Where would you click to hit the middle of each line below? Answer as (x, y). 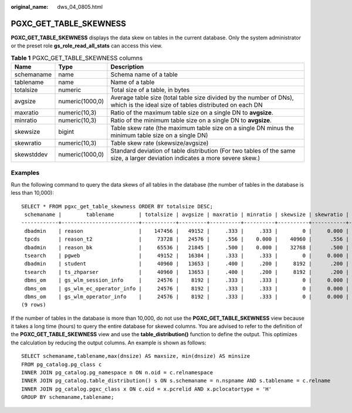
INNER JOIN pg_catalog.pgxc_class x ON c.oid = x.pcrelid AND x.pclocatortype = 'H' (147, 389)
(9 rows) (34, 305)
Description (127, 67)
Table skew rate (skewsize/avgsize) (160, 143)
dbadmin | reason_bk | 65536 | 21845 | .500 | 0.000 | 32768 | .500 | (187, 247)
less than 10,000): (32, 193)
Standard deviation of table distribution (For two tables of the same (203, 151)
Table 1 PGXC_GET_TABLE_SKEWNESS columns (77, 57)
